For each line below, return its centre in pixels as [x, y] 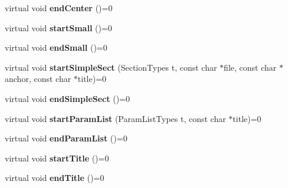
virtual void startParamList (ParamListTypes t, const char [115, 118]
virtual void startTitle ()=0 [57, 158]
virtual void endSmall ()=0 [56, 47]
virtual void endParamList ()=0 [66, 138]
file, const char [250, 67]
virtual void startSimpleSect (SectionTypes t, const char [111, 67]
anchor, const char [38, 79]
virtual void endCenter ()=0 [59, 8]
